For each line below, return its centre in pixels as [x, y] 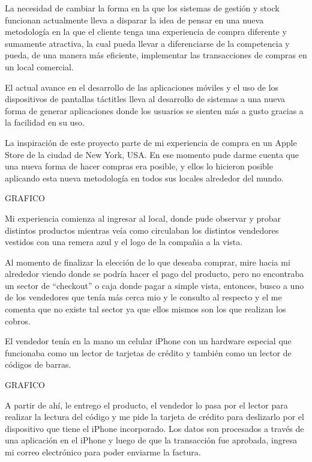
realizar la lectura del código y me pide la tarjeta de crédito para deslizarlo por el [154, 417]
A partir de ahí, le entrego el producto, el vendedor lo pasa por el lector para [146, 405]
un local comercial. [39, 66]
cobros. [18, 321]
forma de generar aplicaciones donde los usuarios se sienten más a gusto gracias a [154, 110]
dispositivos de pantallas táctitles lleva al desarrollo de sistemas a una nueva [145, 99]
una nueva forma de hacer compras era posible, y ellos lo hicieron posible [139, 166]
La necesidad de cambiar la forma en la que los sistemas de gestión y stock [142, 8]
